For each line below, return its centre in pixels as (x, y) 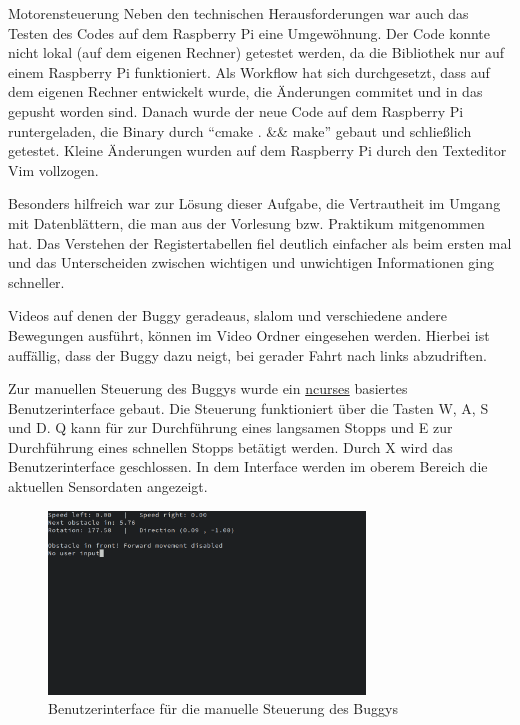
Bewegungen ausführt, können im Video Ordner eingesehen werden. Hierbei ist (249, 334)
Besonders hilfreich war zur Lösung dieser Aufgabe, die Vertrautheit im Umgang (254, 203)
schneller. (36, 281)
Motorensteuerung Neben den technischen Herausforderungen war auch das (238, 13)
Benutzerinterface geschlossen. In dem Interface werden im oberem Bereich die (248, 466)
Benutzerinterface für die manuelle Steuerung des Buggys (223, 708)
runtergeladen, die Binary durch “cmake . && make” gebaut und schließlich (240, 130)
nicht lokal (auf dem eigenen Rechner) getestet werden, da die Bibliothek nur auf (256, 52)
